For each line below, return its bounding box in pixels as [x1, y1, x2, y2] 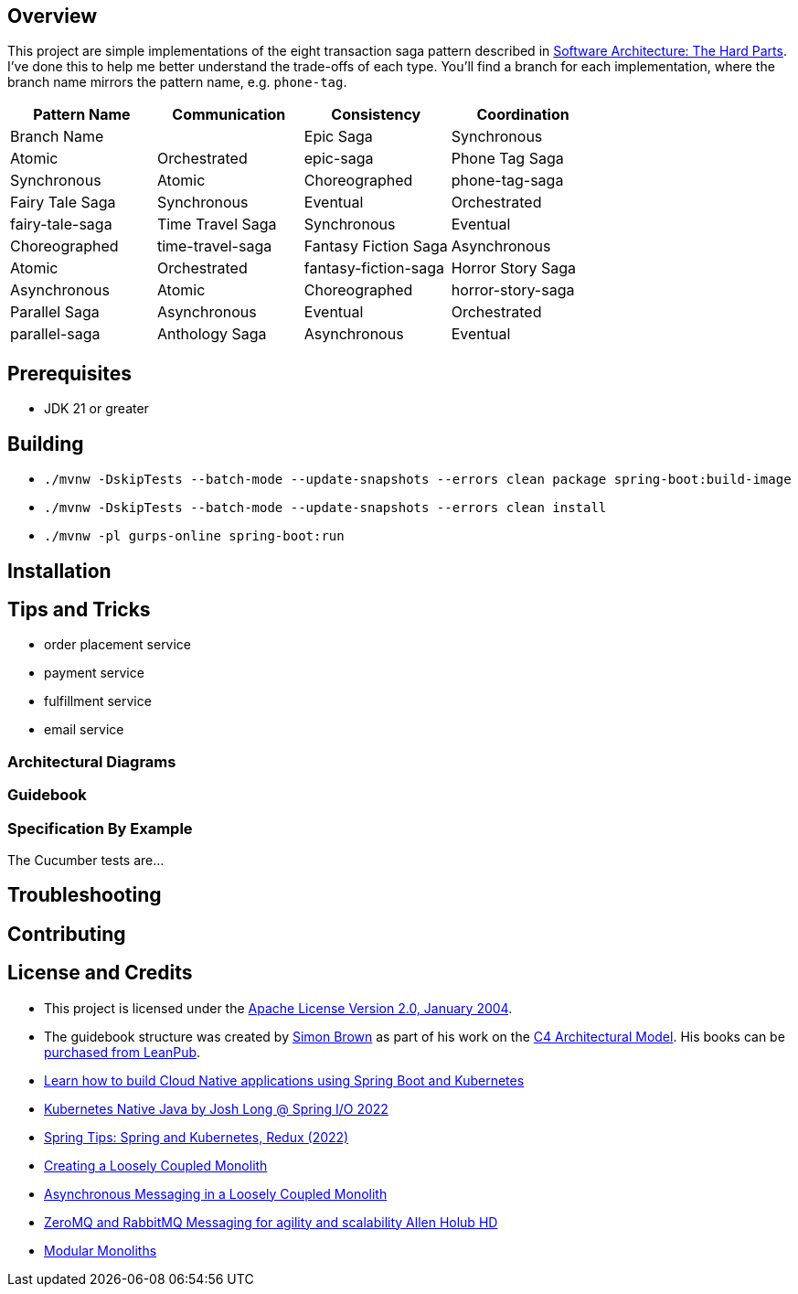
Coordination [476, 105, 569, 124]
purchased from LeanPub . [44, 1043, 201, 1060]
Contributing [7, 922, 126, 946]
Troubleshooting [7, 883, 162, 907]
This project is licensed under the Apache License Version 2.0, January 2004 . [44, 1000, 513, 1016]
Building [7, 432, 84, 455]
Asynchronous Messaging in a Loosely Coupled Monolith [44, 1185, 388, 1202]
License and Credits [7, 961, 193, 985]
